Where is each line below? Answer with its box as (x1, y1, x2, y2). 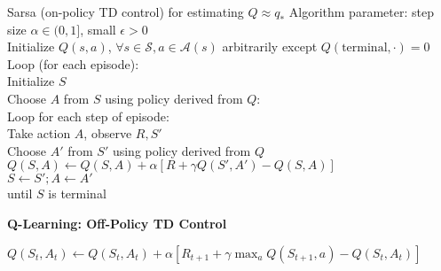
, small (80, 19, 116, 38)
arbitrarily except (222, 37, 318, 56)
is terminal (48, 184, 106, 203)
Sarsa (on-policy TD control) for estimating (7, 3, 244, 20)
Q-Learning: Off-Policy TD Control (7, 213, 227, 232)
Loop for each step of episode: (7, 106, 169, 125)
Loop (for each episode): (7, 54, 139, 73)
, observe (83, 124, 132, 143)
